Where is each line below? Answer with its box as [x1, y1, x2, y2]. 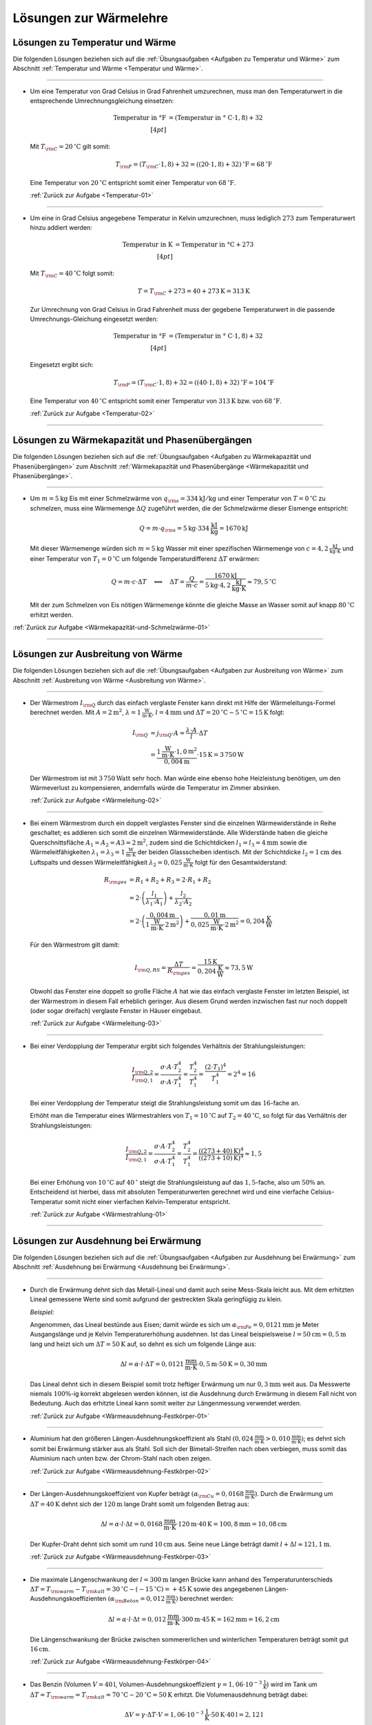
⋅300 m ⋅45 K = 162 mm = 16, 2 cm [179, 1615, 280, 1623]
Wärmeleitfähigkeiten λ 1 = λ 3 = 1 [30, 847, 125, 858]
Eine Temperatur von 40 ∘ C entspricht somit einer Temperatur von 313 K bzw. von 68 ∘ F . [30, 396, 282, 405]
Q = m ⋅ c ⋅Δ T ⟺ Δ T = [111, 578, 185, 586]
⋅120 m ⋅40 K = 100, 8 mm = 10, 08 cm [176, 1520, 287, 1528]
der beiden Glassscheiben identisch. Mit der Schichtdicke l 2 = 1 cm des [137, 847, 342, 858]
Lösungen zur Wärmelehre [12, 10, 169, 26]
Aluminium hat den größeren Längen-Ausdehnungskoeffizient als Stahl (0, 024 [30, 1435, 254, 1443]
